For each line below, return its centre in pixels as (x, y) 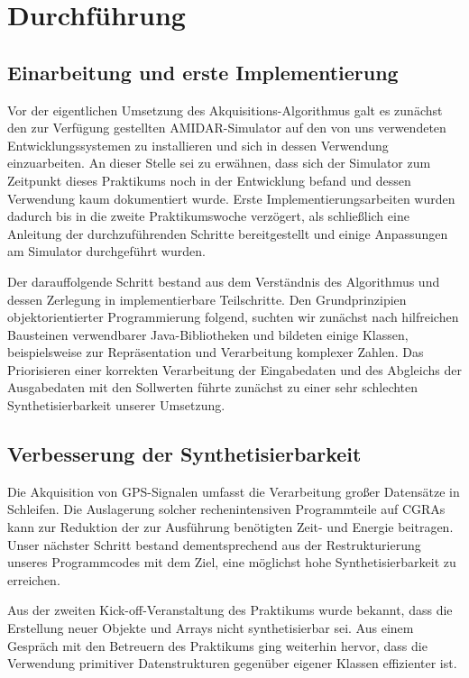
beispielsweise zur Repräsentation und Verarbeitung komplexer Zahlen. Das (216, 352)
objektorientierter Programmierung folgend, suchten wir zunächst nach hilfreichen (233, 317)
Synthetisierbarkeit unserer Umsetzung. (116, 405)
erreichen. (34, 579)
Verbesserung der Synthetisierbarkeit (184, 454)
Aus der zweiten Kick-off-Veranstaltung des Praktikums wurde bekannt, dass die (230, 610)
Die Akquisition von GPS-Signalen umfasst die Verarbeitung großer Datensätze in (234, 491)
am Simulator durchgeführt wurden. (106, 251)
